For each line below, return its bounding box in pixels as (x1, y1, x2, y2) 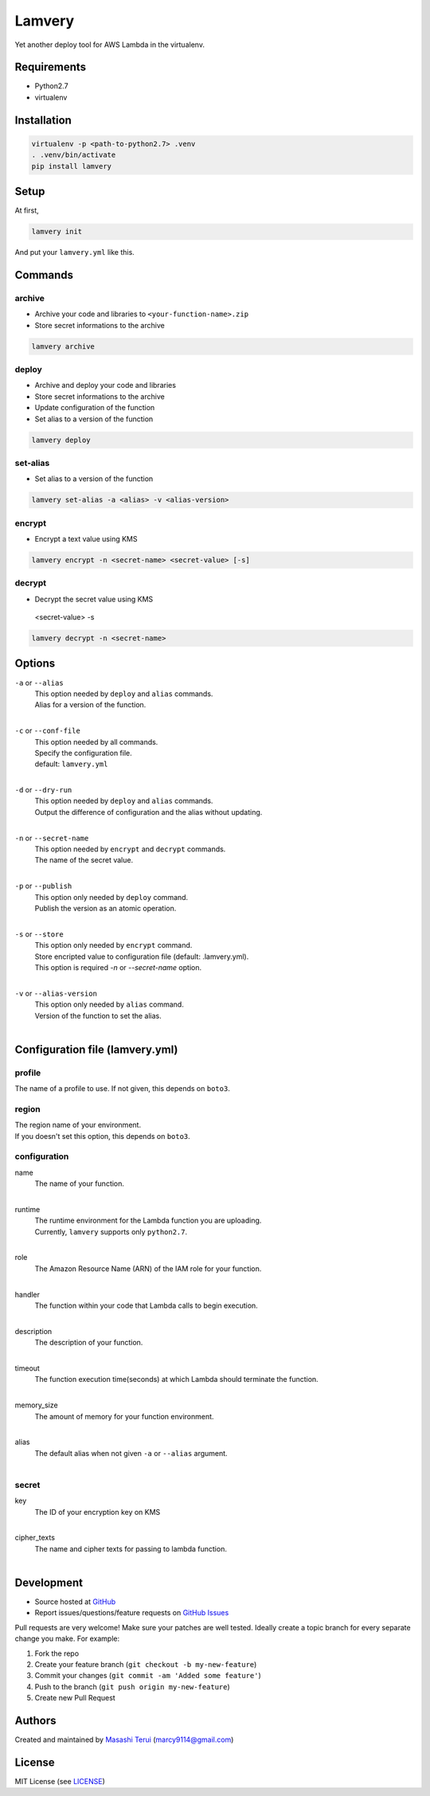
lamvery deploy (31, 435, 91, 444)
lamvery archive (31, 342, 96, 350)
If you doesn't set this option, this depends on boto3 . (14, 1131, 190, 1141)
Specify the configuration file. (34, 748, 133, 757)
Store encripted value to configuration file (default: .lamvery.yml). (34, 952, 249, 961)
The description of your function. (34, 1338, 143, 1348)
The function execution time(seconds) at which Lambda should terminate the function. (34, 1375, 319, 1384)
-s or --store (14, 929, 64, 939)
